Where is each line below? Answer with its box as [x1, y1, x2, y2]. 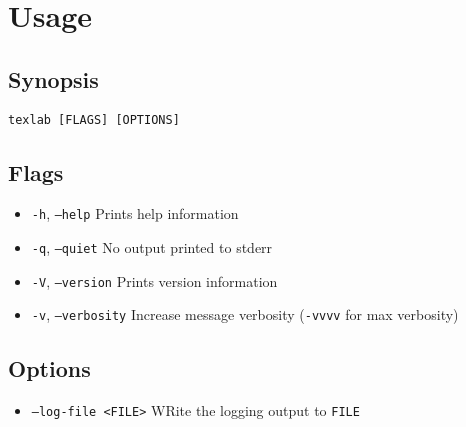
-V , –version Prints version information [31, 270, 278, 291]
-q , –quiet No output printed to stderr [31, 237, 273, 258]
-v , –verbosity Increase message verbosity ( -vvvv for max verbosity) [31, 304, 459, 325]
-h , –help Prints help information [31, 203, 239, 224]
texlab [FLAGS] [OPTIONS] [8, 112, 180, 127]
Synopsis [8, 63, 99, 94]
